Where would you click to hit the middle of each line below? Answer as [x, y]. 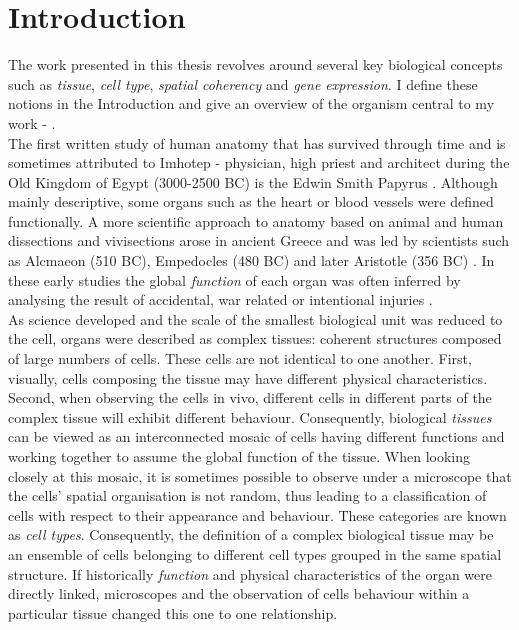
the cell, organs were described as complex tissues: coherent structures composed [255, 338]
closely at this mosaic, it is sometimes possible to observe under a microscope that [260, 475]
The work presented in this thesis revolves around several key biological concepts [255, 64]
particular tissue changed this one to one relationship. [173, 612]
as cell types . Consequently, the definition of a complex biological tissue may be [251, 534]
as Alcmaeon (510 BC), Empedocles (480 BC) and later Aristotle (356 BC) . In [251, 260]
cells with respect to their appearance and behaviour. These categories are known [257, 514]
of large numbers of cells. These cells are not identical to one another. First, [240, 358]
